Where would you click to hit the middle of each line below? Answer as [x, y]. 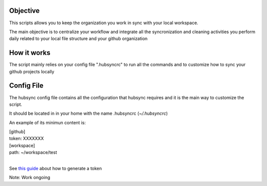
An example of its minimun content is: [47, 122]
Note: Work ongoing [30, 178]
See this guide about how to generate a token [56, 169]
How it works [30, 53]
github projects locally [32, 71]
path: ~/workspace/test [33, 152]
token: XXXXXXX [26, 139]
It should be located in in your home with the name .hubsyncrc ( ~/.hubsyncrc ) [89, 113]
